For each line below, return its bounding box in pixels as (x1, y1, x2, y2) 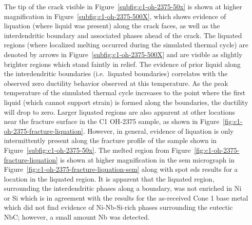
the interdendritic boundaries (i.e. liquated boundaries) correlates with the (4, 68, 228, 79)
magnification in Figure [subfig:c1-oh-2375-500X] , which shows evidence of (4, 11, 226, 21)
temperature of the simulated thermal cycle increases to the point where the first (4, 87, 246, 98)
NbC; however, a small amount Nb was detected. (4, 212, 150, 222)
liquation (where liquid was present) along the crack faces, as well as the (4, 20, 220, 31)
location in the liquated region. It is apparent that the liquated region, (4, 173, 214, 184)
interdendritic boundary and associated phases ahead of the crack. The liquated (4, 30, 242, 40)
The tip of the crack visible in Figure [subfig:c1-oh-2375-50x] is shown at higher (4, 1, 242, 11)
